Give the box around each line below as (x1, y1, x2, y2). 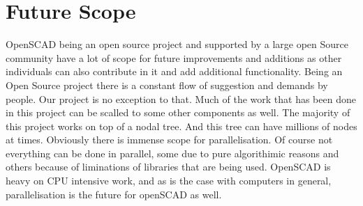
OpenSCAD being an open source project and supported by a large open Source (6, 37, 348, 51)
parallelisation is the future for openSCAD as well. (6, 187, 222, 201)
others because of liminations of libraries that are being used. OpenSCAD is (6, 159, 331, 174)
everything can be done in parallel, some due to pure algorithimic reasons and (6, 145, 339, 160)
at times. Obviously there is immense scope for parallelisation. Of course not (6, 132, 333, 147)
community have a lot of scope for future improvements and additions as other (6, 50, 342, 65)
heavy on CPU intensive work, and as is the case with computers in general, (6, 173, 332, 188)
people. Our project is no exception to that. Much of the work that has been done (6, 91, 356, 106)
